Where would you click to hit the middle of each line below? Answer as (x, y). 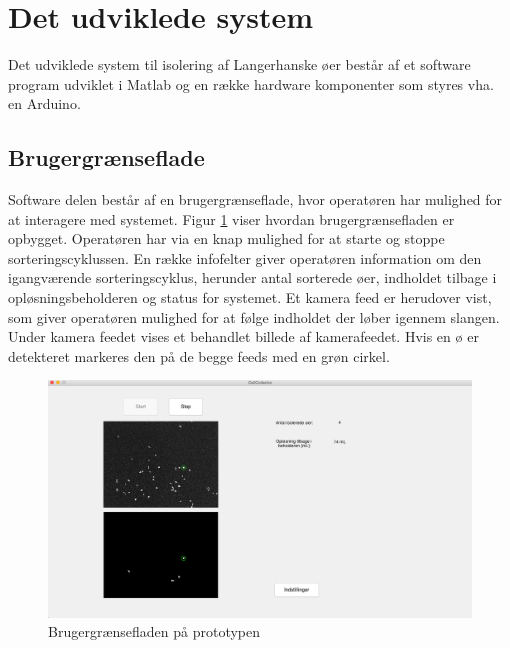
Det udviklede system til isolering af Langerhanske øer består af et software (239, 64)
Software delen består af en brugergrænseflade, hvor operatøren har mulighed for (255, 199)
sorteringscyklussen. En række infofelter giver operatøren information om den (245, 257)
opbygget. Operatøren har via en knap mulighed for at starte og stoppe (226, 238)
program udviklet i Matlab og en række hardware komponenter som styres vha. (251, 83)
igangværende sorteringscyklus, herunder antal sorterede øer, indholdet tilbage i (252, 277)
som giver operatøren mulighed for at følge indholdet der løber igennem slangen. (254, 316)
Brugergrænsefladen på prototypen (154, 631)
